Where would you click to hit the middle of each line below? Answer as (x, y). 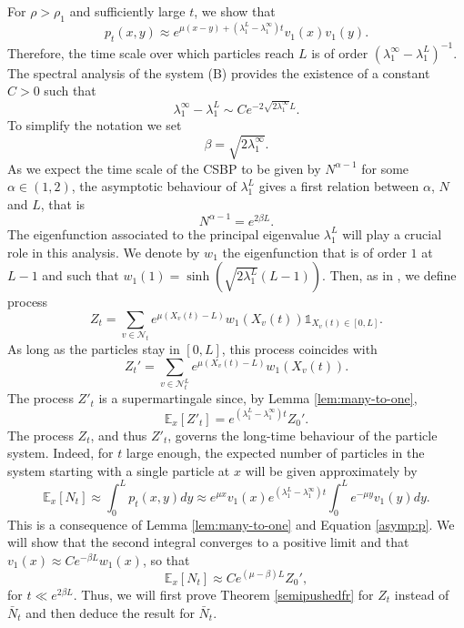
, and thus (119, 435)
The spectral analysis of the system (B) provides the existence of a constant (219, 72)
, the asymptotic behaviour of (154, 186)
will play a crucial (392, 233)
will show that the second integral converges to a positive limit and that (208, 542)
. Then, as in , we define (389, 275)
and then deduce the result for (110, 612)
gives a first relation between (339, 186)
